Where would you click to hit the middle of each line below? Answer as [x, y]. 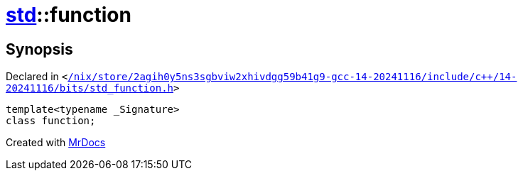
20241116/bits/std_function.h [90, 88]
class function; [51, 121]
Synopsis [39, 49]
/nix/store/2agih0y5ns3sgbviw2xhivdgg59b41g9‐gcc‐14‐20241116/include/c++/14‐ [292, 77]
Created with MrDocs [56, 143]
